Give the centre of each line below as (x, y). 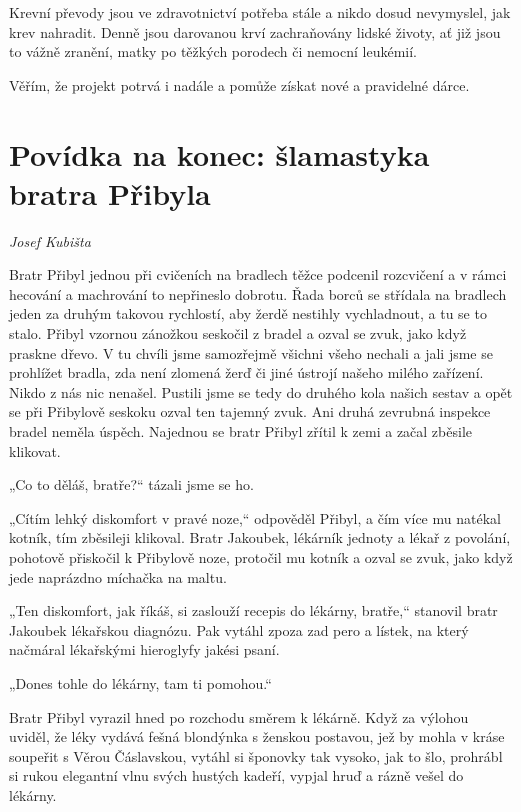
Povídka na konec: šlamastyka (219, 153)
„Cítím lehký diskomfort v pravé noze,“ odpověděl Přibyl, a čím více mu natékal (255, 517)
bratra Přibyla (110, 192)
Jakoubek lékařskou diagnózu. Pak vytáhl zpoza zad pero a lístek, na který (239, 629)
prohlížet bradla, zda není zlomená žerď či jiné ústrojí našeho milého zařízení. (246, 372)
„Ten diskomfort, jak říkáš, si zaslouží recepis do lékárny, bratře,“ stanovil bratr (253, 610)
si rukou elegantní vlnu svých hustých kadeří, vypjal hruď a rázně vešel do (236, 775)
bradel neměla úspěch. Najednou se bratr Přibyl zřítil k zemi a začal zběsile (240, 431)
